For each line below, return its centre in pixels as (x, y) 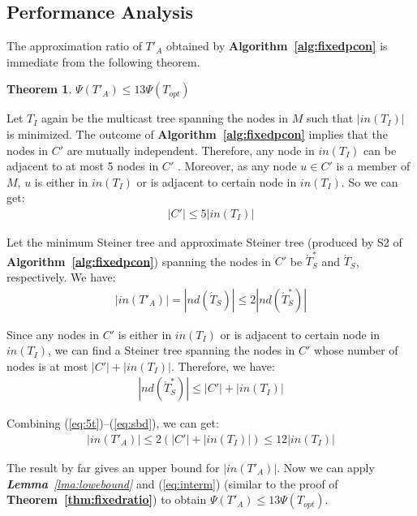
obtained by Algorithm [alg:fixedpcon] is (277, 46)
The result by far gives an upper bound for (113, 467)
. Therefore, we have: (223, 365)
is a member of (373, 166)
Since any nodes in (53, 334)
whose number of (356, 350)
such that (330, 118)
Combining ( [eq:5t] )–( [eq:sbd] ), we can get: (113, 423)
